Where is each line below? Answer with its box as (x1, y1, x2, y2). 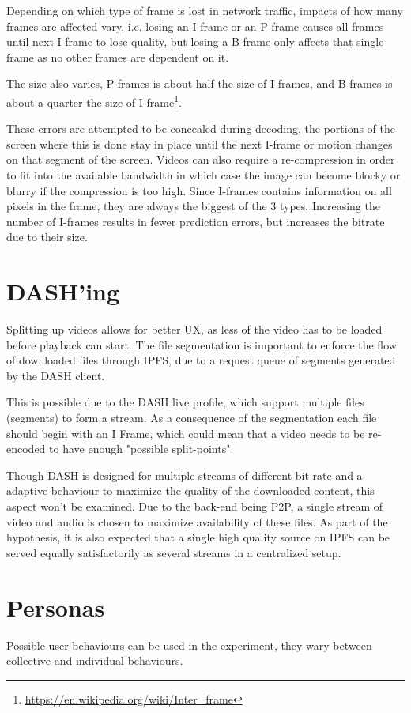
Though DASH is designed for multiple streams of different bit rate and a (6, 466, 363, 483)
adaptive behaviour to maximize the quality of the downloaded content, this (6, 482, 375, 499)
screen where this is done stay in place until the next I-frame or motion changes (6, 135, 393, 152)
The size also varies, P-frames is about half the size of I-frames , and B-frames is (6, 75, 393, 92)
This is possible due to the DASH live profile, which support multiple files (6, 394, 364, 410)
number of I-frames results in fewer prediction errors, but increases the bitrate (6, 213, 385, 229)
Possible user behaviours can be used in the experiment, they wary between (6, 636, 372, 653)
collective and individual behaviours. (6, 652, 183, 669)
